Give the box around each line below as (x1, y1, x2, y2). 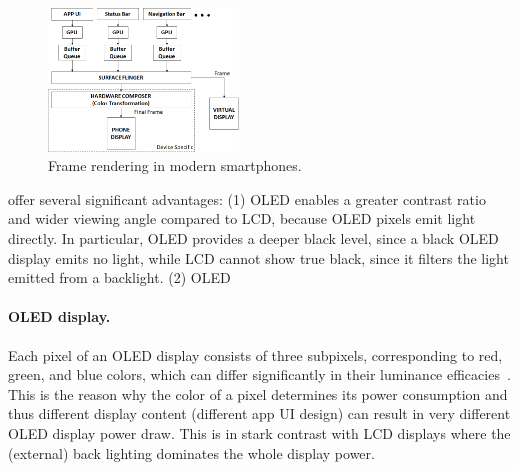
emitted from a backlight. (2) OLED (8, 267, 231, 288)
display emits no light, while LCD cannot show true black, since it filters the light (8, 247, 509, 268)
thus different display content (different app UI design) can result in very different (8, 403, 511, 424)
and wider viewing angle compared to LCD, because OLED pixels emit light (8, 208, 476, 229)
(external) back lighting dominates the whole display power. (8, 442, 375, 463)
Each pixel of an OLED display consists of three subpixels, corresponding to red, (8, 344, 503, 365)
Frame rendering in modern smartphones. (48, 155, 302, 176)
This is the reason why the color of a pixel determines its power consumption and (8, 383, 508, 404)
